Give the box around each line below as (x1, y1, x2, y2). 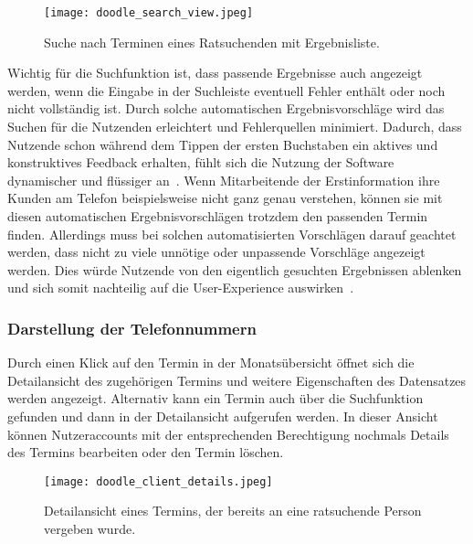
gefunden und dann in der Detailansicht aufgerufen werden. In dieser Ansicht (7, 406, 438, 425)
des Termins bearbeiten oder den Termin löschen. (7, 443, 284, 462)
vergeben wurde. (44, 519, 136, 538)
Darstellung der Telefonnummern (7, 316, 257, 339)
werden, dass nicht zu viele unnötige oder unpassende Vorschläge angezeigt (7, 242, 426, 261)
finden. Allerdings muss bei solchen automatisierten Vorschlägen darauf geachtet (7, 224, 457, 243)
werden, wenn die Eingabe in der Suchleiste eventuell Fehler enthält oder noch (7, 80, 446, 100)
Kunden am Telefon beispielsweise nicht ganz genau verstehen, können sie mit (7, 188, 443, 208)
